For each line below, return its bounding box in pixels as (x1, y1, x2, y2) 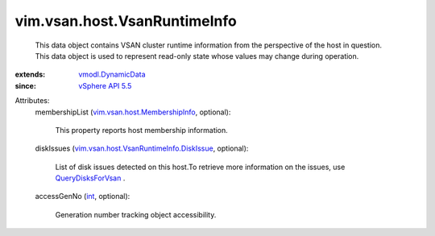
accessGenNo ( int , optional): (35, 192, 130, 201)
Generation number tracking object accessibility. (55, 209, 217, 219)
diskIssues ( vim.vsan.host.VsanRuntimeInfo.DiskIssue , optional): (35, 143, 249, 153)
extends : (14, 69, 46, 80)
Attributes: (14, 96, 50, 106)
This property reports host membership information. (55, 125, 229, 135)
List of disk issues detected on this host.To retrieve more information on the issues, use (55, 162, 346, 172)
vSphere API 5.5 (78, 81, 132, 90)
